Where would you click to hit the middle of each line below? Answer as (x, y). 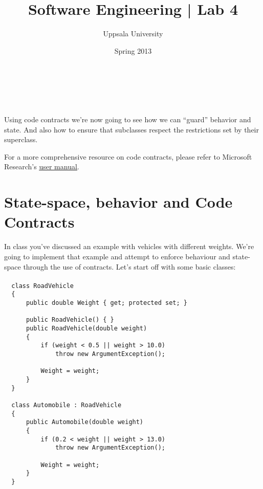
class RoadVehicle (43, 286)
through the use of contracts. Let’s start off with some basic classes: (129, 266)
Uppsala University (133, 34)
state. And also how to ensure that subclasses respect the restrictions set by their (131, 129)
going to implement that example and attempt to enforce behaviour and (117, 256)
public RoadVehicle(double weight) (86, 329)
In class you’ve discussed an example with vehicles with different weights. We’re (129, 246)
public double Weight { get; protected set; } (106, 303)
